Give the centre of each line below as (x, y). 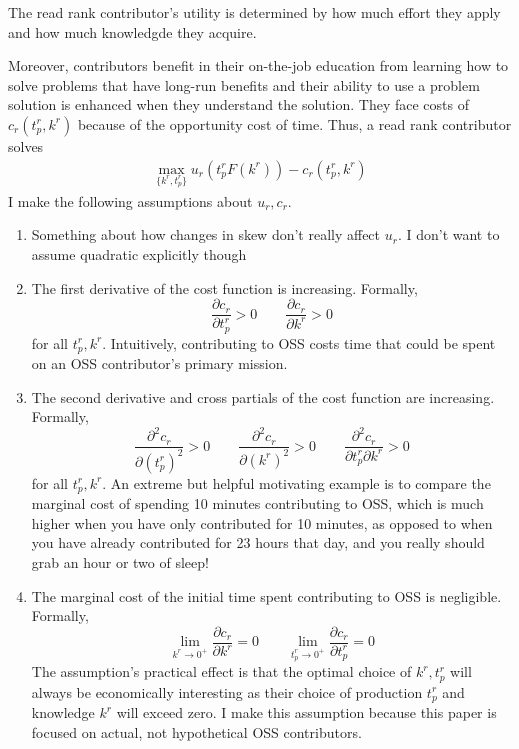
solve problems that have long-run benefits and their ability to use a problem (244, 84)
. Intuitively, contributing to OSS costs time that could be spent (299, 342)
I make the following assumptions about (130, 200)
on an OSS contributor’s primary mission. (159, 363)
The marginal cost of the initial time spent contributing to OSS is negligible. (266, 595)
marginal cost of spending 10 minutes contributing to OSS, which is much (257, 503)
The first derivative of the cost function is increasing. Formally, (224, 287)
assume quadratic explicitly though (139, 253)
